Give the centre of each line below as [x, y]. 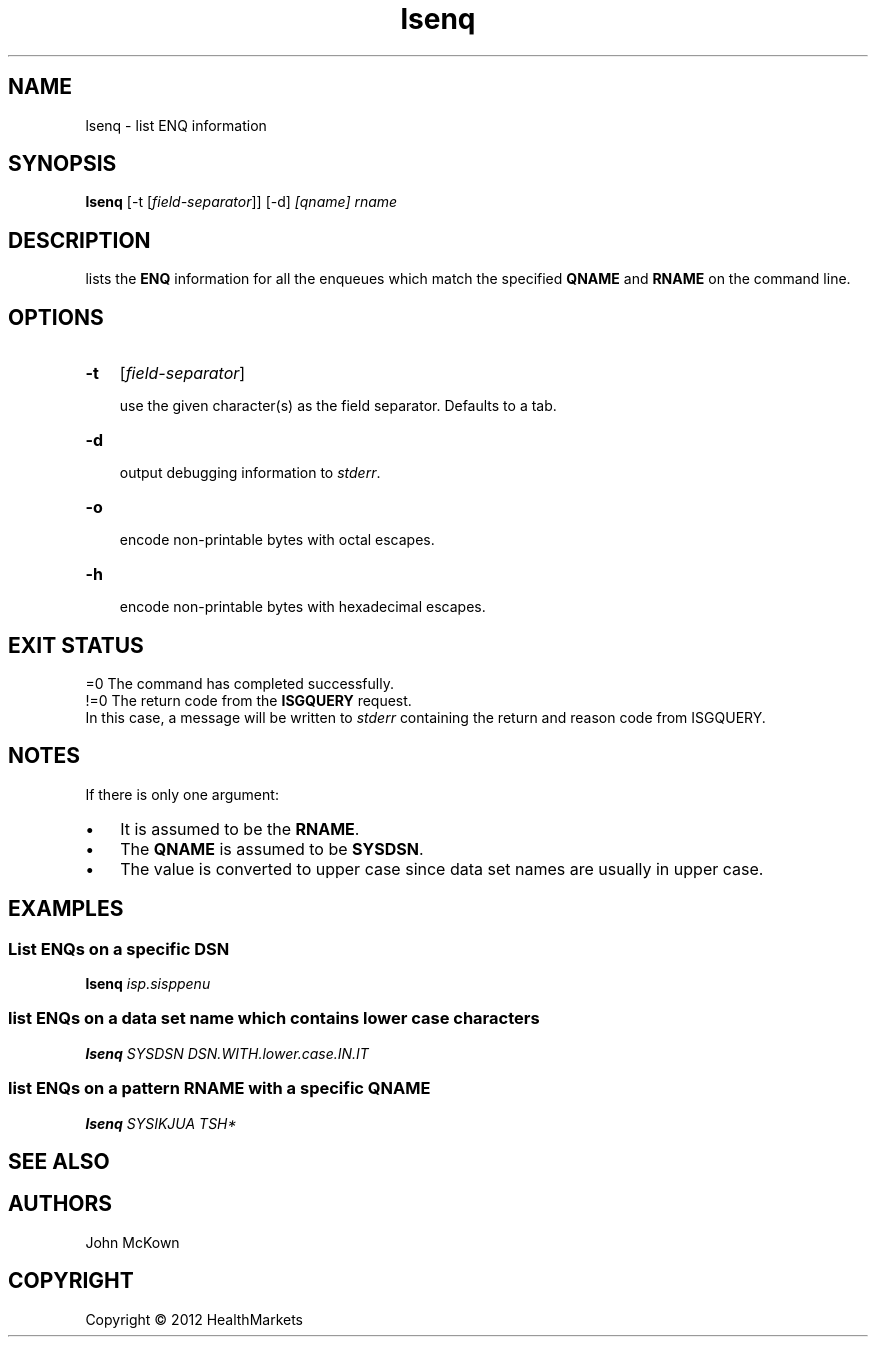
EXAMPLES [66, 909]
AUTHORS [60, 1204]
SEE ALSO [59, 1161]
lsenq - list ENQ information [176, 125]
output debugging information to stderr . [250, 473]
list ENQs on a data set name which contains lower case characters [274, 1018]
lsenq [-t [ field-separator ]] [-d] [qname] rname [241, 202]
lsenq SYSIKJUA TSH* [161, 1123]
